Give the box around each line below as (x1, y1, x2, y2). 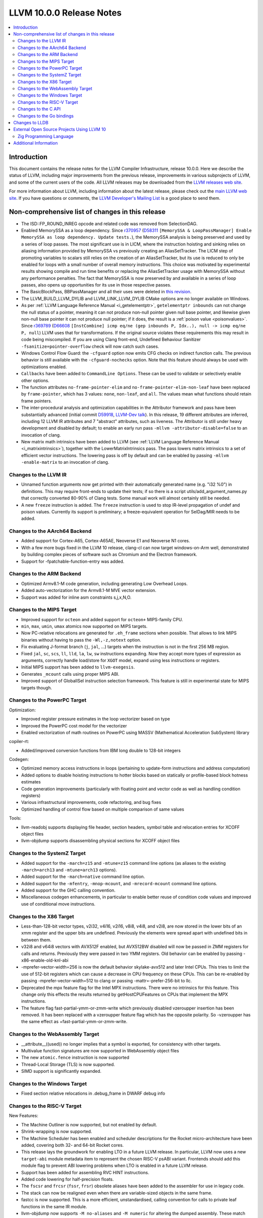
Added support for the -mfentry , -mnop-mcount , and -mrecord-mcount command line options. (21, 880, 218, 886)
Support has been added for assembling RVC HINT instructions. (21, 1169, 150, 1175)
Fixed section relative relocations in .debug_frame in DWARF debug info (21, 1090, 166, 1096)
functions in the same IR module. (21, 1203, 87, 1209)
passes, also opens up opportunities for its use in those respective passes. (21, 282, 171, 288)
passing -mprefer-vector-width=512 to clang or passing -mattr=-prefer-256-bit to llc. (21, 978, 192, 984)
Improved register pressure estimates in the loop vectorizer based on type (21, 716, 170, 722)
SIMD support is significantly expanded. (21, 1068, 102, 1074)
